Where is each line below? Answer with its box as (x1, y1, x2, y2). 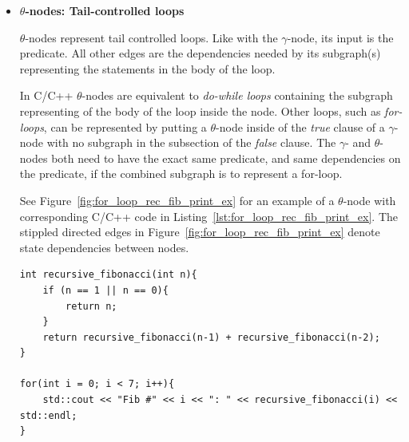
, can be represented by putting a (43, 118, 207, 135)
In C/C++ (19, 87, 73, 104)
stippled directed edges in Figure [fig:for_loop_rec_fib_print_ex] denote (19, 223, 380, 240)
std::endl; (19, 409, 77, 421)
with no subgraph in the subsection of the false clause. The (46, 134, 336, 151)
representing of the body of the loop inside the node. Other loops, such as (19, 102, 381, 119)
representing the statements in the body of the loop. (19, 60, 276, 77)
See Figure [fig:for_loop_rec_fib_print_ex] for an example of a (19, 191, 335, 208)
